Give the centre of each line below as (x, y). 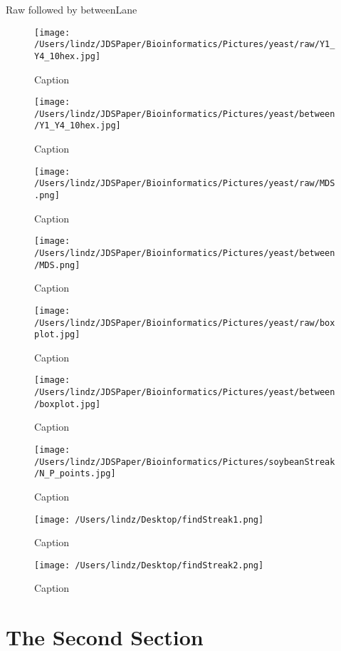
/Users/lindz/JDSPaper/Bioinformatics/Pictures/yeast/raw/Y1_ (185, 45)
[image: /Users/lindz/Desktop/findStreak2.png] (149, 565)
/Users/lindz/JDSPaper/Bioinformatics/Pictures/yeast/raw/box (185, 323)
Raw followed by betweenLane (72, 9)
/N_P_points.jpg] (75, 474)
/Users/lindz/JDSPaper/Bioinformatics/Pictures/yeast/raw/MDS (185, 184)
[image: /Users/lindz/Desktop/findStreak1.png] (149, 519)
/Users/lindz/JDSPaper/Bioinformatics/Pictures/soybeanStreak (185, 462)
